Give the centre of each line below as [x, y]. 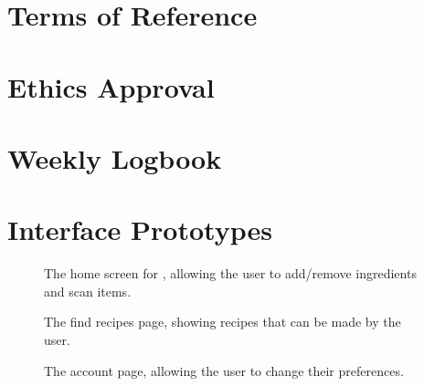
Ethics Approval [111, 86]
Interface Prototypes [140, 230]
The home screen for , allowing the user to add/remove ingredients [230, 273]
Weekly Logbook [115, 157]
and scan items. [88, 291]
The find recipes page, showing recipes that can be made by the [223, 322]
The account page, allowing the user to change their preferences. [224, 370]
